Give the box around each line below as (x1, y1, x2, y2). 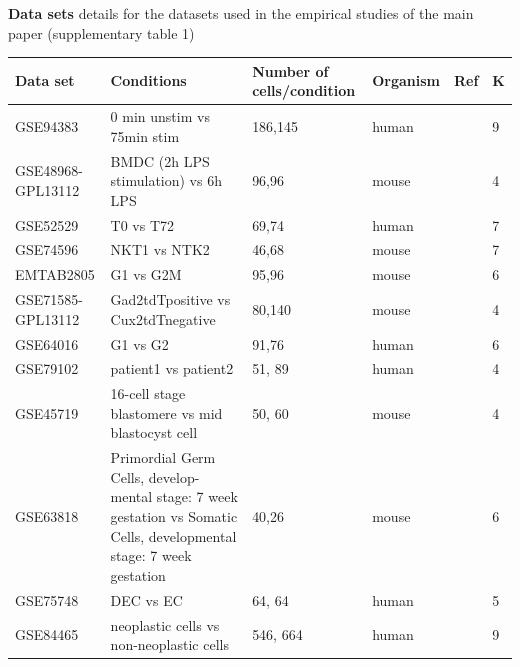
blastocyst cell (110, 422, 198, 443)
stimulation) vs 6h (110, 170, 222, 191)
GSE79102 (15, 358, 79, 379)
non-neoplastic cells (110, 634, 229, 655)
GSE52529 (15, 214, 79, 235)
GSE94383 (15, 115, 79, 136)
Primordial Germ (110, 447, 216, 468)
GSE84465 (15, 624, 79, 645)
